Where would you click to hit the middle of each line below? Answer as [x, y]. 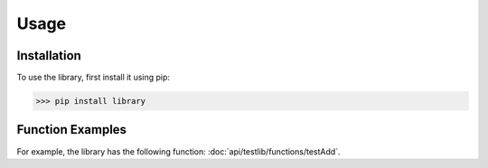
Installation [49, 56]
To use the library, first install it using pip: [94, 78]
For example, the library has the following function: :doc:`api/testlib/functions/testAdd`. [178, 151]
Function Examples [71, 130]
